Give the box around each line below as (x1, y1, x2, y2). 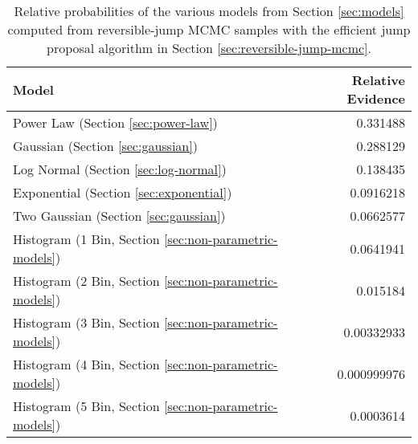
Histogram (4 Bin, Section (13, 355, 160, 373)
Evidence (346, 89, 405, 108)
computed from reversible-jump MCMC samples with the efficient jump (7, 20, 411, 39)
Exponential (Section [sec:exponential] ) (13, 183, 232, 202)
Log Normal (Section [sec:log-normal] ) (13, 160, 227, 178)
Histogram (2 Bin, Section (13, 271, 160, 290)
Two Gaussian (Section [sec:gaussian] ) (13, 206, 226, 225)
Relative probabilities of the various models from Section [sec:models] (14, 2, 404, 20)
